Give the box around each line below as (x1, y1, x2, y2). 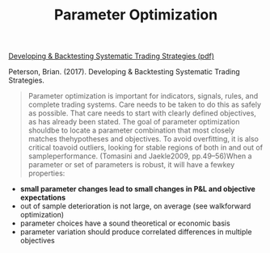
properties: (27, 168, 65, 179)
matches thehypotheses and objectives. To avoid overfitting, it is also (27, 134, 259, 144)
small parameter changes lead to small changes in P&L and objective (19, 184, 256, 194)
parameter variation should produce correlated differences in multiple (19, 227, 252, 237)
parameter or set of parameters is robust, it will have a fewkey (27, 160, 235, 170)
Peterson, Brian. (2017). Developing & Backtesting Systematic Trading (8, 67, 240, 77)
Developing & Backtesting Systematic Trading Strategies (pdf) (8, 51, 215, 61)
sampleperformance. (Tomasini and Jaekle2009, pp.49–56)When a (27, 151, 252, 161)
